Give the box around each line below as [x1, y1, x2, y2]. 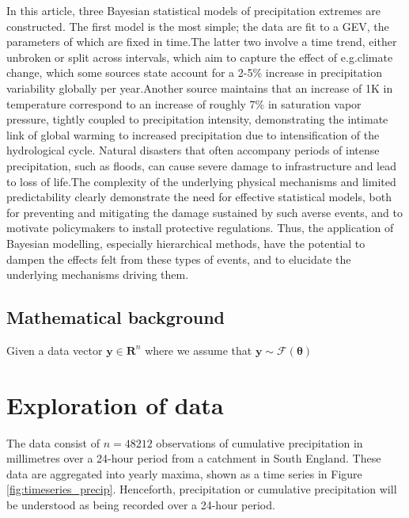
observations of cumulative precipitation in [156, 434, 363, 451]
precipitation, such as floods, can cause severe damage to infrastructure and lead [6, 157, 396, 173]
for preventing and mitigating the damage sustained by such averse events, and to [6, 204, 403, 220]
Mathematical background [6, 305, 225, 329]
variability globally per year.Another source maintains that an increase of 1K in [6, 79, 393, 96]
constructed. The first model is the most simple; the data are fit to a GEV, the [6, 17, 389, 34]
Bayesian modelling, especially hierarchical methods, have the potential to [6, 234, 365, 251]
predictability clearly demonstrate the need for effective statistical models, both [6, 189, 392, 205]
